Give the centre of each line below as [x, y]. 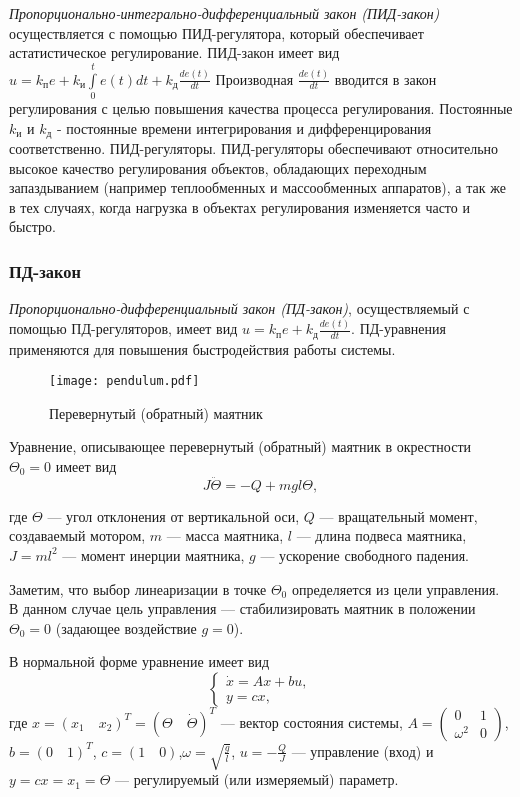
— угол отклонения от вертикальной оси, [173, 515]
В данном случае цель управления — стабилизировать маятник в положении [242, 608]
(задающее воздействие [126, 627]
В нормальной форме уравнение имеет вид [139, 661]
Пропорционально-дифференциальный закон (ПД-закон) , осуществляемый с [239, 308]
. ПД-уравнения [398, 328]
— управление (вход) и [362, 750]
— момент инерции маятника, [153, 554]
